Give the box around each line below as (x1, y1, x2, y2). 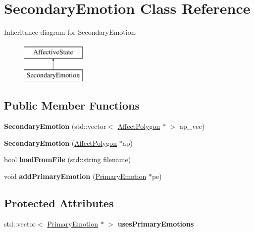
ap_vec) (179, 121, 205, 131)
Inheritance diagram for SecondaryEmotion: (4, 27, 137, 37)
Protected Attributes (4, 195, 114, 210)
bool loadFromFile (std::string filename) (4, 154, 131, 165)
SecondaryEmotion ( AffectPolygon (4, 137, 117, 148)
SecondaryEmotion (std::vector (4, 121, 106, 131)
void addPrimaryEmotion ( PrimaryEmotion (4, 171, 147, 181)
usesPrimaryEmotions (117, 218, 194, 229)
